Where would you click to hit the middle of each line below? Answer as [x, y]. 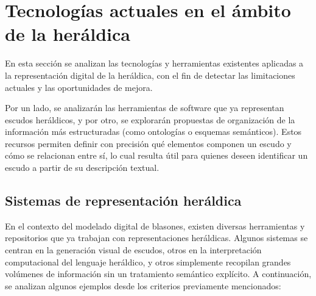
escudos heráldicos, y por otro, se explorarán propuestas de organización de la [150, 119]
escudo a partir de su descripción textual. [82, 168]
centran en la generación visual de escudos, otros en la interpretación [133, 250]
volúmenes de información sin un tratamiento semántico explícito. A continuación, [158, 274]
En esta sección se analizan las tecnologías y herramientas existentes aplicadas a [154, 63]
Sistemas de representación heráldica [123, 200]
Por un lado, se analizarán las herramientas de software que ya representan [145, 108]
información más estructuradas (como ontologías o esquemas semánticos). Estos [153, 132]
